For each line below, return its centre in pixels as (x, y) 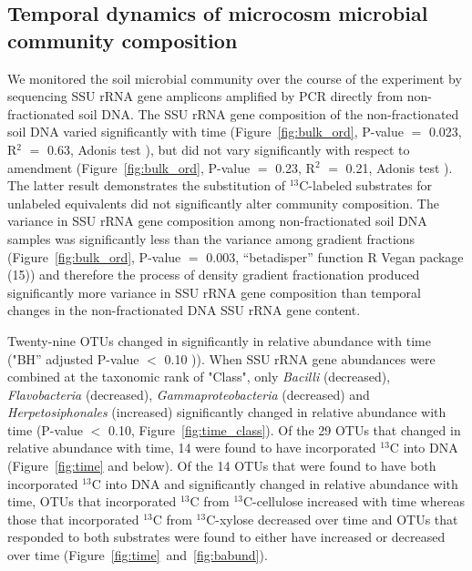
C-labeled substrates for (366, 185)
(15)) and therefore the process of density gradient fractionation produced (214, 275)
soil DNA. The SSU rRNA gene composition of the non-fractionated (269, 113)
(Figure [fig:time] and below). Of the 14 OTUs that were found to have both (222, 466)
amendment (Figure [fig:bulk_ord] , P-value (129, 167)
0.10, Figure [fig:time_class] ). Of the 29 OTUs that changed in (285, 429)
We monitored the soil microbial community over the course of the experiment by (235, 78)
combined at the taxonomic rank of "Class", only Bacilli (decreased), (199, 377)
